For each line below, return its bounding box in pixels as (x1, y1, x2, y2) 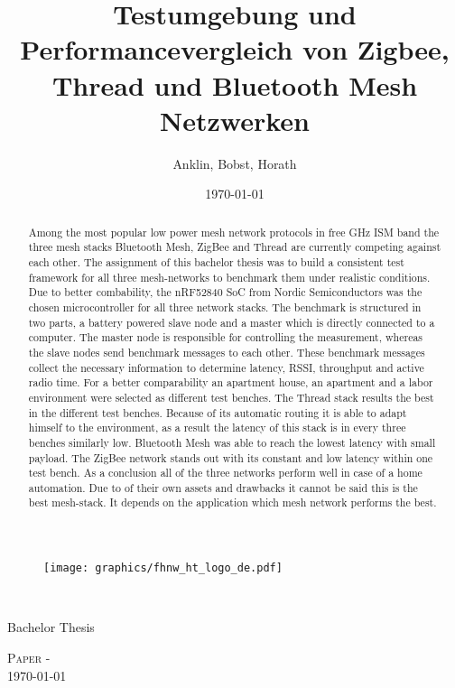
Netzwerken (160, 101, 310, 138)
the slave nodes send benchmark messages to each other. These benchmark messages (28, 344, 425, 359)
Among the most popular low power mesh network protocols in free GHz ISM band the (28, 224, 440, 239)
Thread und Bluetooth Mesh (51, 66, 418, 103)
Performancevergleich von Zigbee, (20, 31, 450, 68)
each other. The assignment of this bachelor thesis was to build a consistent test (28, 254, 404, 269)
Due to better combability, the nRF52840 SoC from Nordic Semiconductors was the (28, 284, 422, 300)
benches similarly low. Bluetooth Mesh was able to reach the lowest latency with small (28, 434, 436, 450)
